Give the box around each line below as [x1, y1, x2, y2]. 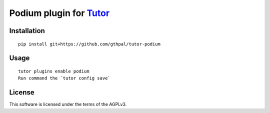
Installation [9, 26, 45, 35]
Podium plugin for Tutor [9, 7, 110, 18]
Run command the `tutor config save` [18, 75, 111, 81]
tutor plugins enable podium [18, 68, 89, 74]
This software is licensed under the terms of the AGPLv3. [9, 101, 127, 107]
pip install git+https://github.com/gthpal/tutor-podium [18, 41, 161, 47]
